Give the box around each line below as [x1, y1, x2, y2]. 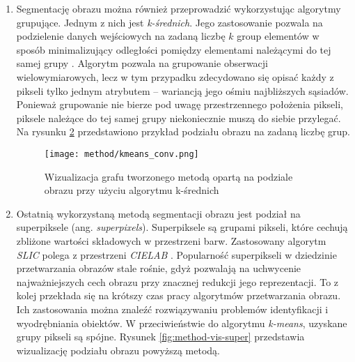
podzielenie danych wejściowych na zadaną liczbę [16, 29, 226, 43]
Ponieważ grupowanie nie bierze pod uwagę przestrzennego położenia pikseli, [16, 97, 343, 112]
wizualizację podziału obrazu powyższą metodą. [16, 342, 221, 357]
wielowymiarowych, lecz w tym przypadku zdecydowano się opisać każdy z [16, 69, 334, 84]
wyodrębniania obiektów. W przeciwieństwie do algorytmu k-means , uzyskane [16, 315, 347, 330]
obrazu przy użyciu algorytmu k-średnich [44, 183, 219, 197]
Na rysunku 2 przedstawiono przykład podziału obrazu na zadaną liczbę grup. [16, 124, 351, 139]
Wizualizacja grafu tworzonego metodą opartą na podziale [44, 169, 293, 183]
